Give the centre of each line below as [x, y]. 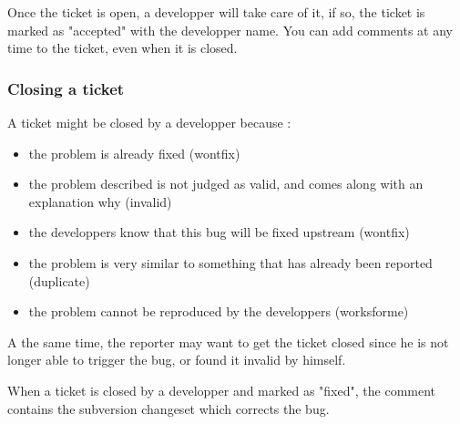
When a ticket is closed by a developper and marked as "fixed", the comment [222, 390]
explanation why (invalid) [100, 201]
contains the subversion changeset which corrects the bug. [169, 408]
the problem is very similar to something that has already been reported [230, 262]
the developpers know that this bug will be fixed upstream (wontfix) [219, 232]
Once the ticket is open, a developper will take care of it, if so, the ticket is [216, 12]
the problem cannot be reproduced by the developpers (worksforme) [219, 311]
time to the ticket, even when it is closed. [123, 48]
